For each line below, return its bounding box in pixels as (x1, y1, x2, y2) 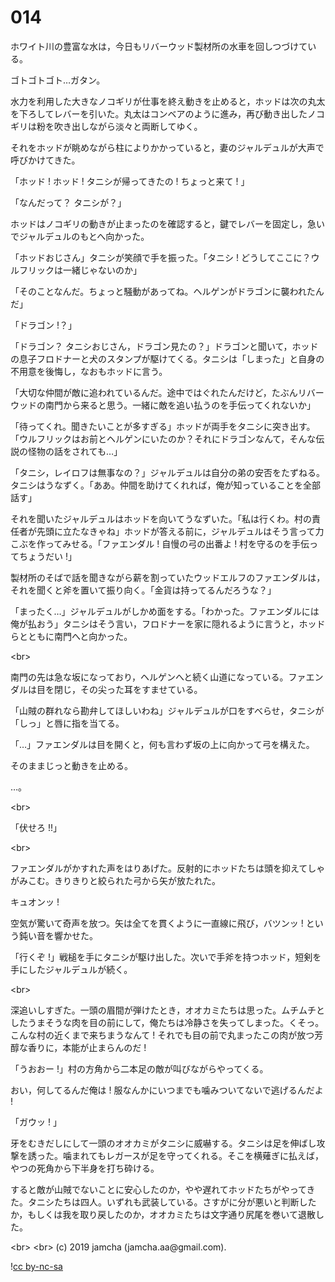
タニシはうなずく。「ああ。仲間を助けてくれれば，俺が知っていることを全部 (10, 479, 321, 491)
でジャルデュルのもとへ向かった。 (10, 230, 150, 242)
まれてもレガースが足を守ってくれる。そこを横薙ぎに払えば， (71, 1149, 325, 1161)
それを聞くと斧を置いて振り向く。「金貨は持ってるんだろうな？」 (10, 584, 277, 596)
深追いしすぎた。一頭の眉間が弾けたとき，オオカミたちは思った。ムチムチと (10, 1004, 326, 1016)
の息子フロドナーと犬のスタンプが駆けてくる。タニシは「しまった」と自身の (10, 352, 325, 365)
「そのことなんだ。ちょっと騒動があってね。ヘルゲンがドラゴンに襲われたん (10, 285, 325, 297)
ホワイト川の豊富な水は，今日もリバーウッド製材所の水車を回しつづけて (10, 40, 308, 52)
